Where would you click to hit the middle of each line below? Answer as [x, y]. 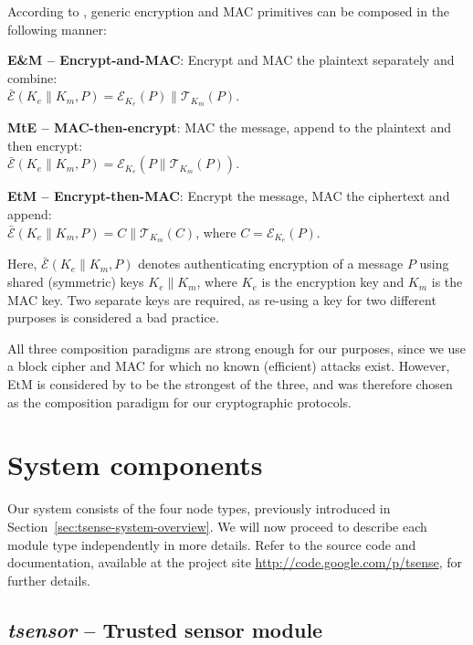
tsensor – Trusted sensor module [165, 629]
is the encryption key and [333, 282]
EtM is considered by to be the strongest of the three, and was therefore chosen [230, 384]
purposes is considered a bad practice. [113, 317]
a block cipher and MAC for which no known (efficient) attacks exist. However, [229, 366]
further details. [49, 580]
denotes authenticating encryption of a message [271, 264]
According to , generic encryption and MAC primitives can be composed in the [229, 11]
